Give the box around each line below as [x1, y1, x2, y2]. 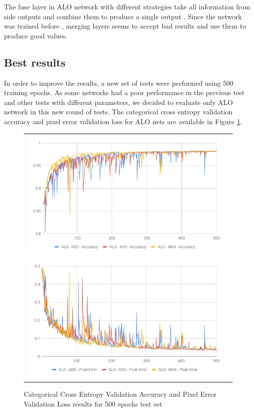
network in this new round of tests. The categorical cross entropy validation [4, 106, 233, 117]
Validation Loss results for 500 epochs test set [24, 398, 162, 409]
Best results [4, 54, 66, 69]
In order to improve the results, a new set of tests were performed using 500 [4, 77, 234, 88]
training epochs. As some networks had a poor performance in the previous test [4, 87, 245, 98]
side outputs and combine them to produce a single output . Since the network [4, 11, 242, 21]
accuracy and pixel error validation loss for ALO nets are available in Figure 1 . [4, 116, 243, 126]
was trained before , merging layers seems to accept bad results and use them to [4, 21, 246, 31]
